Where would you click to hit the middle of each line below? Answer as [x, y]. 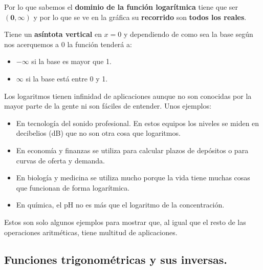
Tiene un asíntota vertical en [53, 34]
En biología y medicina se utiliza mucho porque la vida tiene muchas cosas [133, 178]
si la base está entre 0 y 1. [67, 78]
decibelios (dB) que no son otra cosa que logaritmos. [98, 133]
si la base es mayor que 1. [71, 61]
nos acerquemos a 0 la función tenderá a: [68, 44]
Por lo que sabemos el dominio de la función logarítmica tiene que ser [121, 7]
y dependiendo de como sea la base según [188, 34]
